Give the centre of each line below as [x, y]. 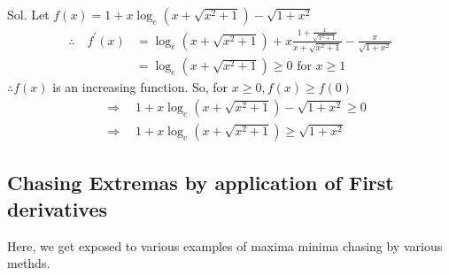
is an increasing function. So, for [140, 87]
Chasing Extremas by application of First [201, 183]
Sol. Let [28, 14]
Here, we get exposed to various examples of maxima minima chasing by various [225, 245]
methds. [29, 263]
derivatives [58, 208]
